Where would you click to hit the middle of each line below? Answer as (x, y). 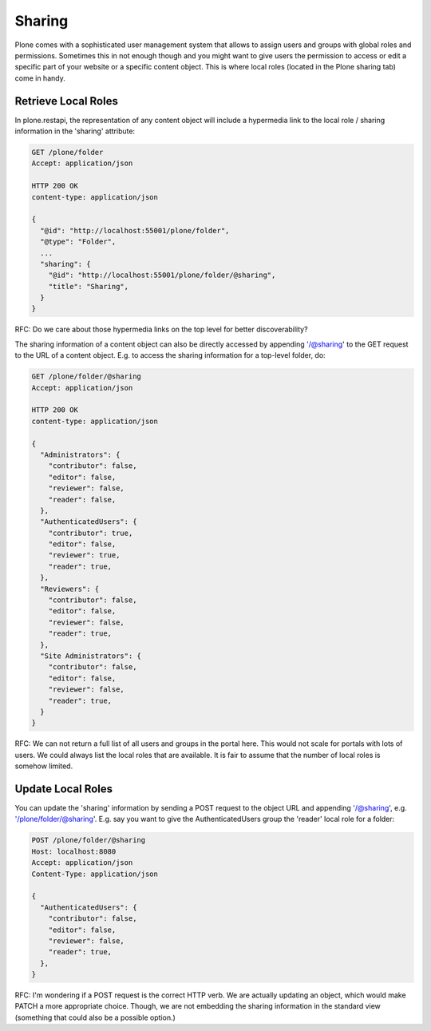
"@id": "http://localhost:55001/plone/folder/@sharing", (162, 275)
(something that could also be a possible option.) (95, 1017)
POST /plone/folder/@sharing (89, 840)
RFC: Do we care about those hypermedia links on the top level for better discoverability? (161, 329)
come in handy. (40, 78)
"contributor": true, (91, 533)
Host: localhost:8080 (74, 851)
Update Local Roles (64, 789)
